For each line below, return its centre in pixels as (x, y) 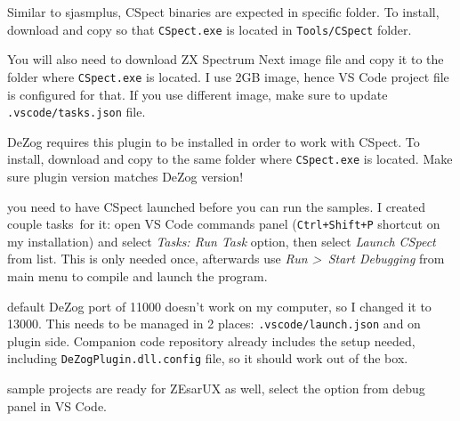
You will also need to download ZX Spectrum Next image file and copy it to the (226, 59)
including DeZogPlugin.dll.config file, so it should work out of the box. (208, 358)
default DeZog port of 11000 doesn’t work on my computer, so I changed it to (219, 306)
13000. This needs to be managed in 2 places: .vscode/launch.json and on (214, 324)
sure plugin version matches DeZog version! (125, 176)
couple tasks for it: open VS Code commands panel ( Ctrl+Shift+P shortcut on (224, 224)
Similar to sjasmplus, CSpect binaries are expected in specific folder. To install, (223, 12)
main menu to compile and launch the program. (137, 276)
